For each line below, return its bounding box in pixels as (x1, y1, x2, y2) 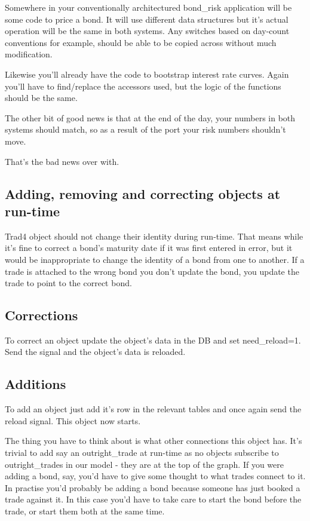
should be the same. (5, 91, 78, 104)
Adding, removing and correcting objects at (5, 184, 281, 203)
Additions (5, 375, 66, 393)
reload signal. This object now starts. (5, 414, 141, 427)
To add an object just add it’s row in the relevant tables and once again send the (5, 403, 302, 415)
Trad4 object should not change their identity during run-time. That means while (5, 229, 303, 242)
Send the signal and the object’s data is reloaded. (5, 345, 186, 358)
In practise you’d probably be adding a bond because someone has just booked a (5, 481, 300, 494)
